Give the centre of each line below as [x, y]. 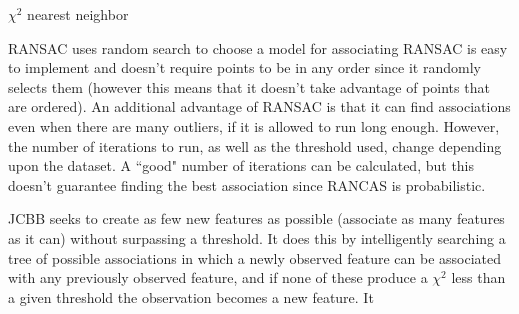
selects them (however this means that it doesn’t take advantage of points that [249, 86]
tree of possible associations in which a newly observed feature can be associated [255, 257]
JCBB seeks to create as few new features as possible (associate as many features [256, 218]
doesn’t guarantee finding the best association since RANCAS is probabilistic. [247, 184]
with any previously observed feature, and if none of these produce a [218, 277]
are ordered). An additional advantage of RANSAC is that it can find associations [259, 106]
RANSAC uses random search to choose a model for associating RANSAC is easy [258, 47]
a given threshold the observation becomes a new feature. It [191, 296]
